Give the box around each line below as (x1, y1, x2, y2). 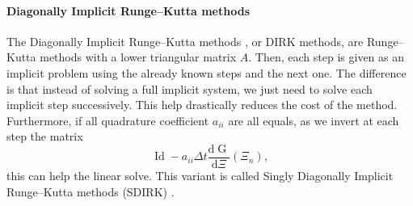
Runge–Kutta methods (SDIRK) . (6, 183, 175, 200)
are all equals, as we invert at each (228, 111, 399, 128)
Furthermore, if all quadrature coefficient (6, 111, 209, 128)
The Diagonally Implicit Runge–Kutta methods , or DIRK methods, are (6, 32, 364, 49)
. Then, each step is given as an (248, 48, 405, 65)
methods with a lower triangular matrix (40, 48, 237, 65)
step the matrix (6, 128, 83, 145)
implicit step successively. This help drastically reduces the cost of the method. (6, 96, 398, 113)
